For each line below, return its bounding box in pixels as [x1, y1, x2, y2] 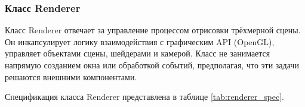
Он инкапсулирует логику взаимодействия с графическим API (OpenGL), [5, 35, 275, 48]
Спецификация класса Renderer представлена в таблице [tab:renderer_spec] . [5, 90, 284, 103]
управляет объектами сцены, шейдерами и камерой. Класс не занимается [5, 47, 270, 59]
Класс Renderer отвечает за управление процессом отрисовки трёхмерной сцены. [5, 24, 301, 36]
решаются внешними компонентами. [5, 70, 137, 83]
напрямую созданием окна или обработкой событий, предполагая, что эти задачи [5, 59, 299, 71]
